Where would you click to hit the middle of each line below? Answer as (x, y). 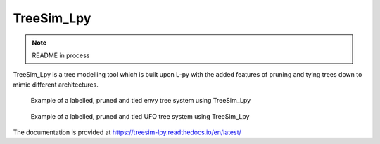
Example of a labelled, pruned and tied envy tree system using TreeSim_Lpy (141, 101)
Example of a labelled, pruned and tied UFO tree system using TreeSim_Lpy (140, 116)
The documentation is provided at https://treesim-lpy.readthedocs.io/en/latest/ (127, 132)
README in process (61, 55)
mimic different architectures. (56, 85)
